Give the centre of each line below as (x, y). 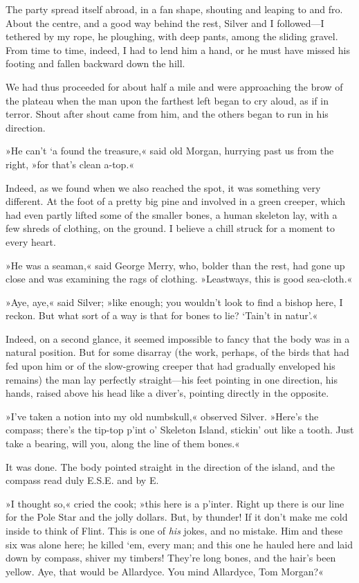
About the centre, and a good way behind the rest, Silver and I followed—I (165, 23)
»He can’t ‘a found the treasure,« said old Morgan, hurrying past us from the (170, 151)
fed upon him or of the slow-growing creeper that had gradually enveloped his (171, 366)
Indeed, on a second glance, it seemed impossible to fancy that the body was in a (178, 338)
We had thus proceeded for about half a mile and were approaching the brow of (174, 86)
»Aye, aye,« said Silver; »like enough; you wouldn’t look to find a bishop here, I (174, 302)
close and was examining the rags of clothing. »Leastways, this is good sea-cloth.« (179, 279)
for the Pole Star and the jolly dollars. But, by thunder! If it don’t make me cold (177, 517)
